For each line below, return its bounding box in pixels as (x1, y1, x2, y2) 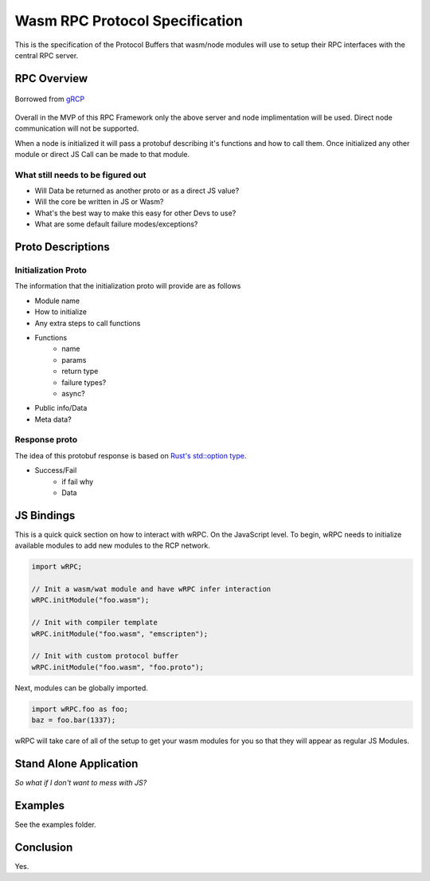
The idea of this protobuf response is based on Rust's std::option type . (14, 450, 247, 460)
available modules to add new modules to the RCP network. (14, 541, 210, 550)
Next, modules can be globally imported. (14, 682, 149, 693)
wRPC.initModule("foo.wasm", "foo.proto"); (31, 663, 205, 671)
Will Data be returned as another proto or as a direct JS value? (34, 186, 240, 195)
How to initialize (34, 307, 88, 317)
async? (61, 388, 85, 398)
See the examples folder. (14, 820, 96, 829)
